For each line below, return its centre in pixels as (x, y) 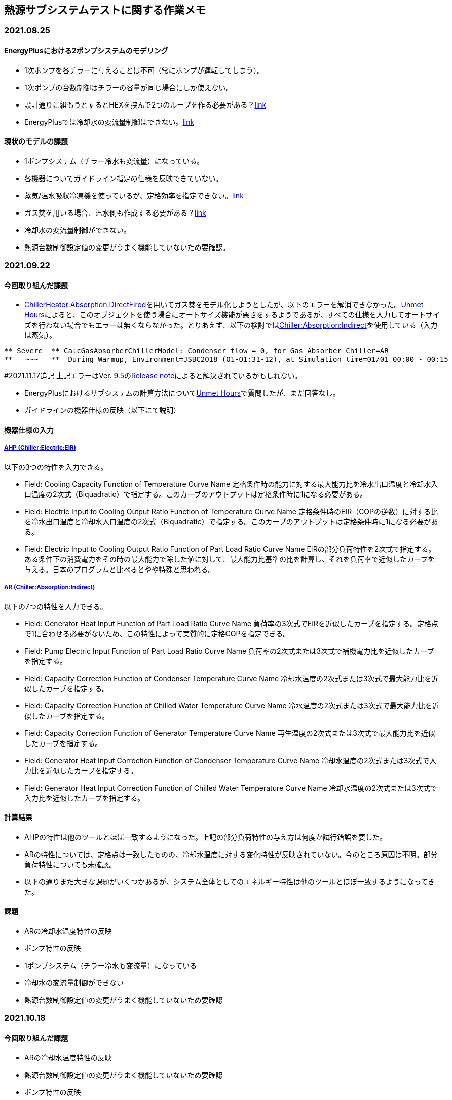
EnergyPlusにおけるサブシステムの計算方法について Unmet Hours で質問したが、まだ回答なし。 (182, 393)
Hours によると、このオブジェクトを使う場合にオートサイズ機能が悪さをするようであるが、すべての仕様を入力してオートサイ (232, 315)
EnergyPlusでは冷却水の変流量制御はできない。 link (109, 122)
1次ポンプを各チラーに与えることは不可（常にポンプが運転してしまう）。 (144, 70)
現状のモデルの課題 (36, 141)
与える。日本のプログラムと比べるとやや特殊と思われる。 (120, 569)
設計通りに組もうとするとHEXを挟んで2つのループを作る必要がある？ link (145, 104)
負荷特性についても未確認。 (70, 864)
